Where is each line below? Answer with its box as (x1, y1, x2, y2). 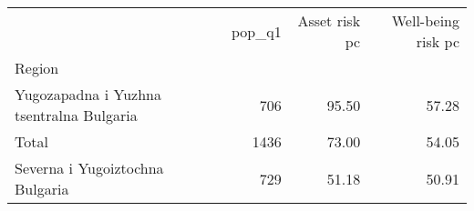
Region (15, 57, 59, 78)
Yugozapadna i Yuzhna (15, 84, 161, 105)
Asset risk (297, 10, 361, 31)
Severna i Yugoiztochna (15, 157, 164, 178)
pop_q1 (232, 20, 282, 42)
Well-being (391, 10, 459, 31)
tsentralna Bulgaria (15, 105, 138, 126)
